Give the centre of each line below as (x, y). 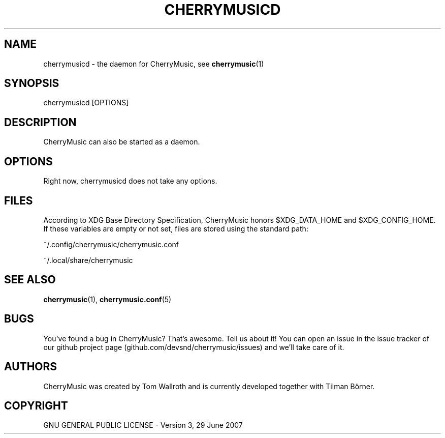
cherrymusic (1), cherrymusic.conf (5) (107, 299)
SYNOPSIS (32, 83)
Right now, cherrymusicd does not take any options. (130, 181)
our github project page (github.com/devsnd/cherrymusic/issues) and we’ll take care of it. (194, 347)
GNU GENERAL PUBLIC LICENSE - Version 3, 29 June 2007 (143, 425)
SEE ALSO (30, 280)
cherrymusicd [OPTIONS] (86, 103)
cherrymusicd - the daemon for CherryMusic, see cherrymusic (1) (154, 64)
